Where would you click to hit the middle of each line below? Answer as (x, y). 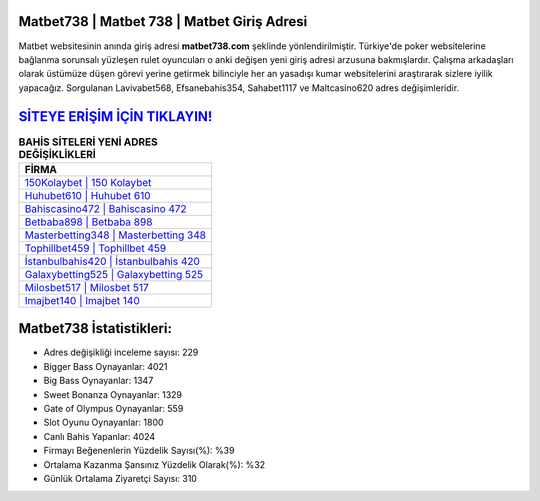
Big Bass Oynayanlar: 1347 (98, 381)
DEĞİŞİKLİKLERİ (57, 154)
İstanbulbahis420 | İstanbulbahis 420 (112, 261)
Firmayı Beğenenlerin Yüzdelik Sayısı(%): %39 (139, 451)
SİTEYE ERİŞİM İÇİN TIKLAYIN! (115, 116)
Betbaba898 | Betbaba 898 (88, 222)
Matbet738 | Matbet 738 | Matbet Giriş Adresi (163, 21)
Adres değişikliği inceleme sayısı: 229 (121, 352)
